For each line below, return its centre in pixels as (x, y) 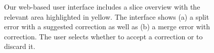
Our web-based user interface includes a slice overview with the (102, 7)
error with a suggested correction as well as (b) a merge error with (107, 26)
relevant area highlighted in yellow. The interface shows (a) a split (107, 16)
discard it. (20, 46)
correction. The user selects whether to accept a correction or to (103, 36)
